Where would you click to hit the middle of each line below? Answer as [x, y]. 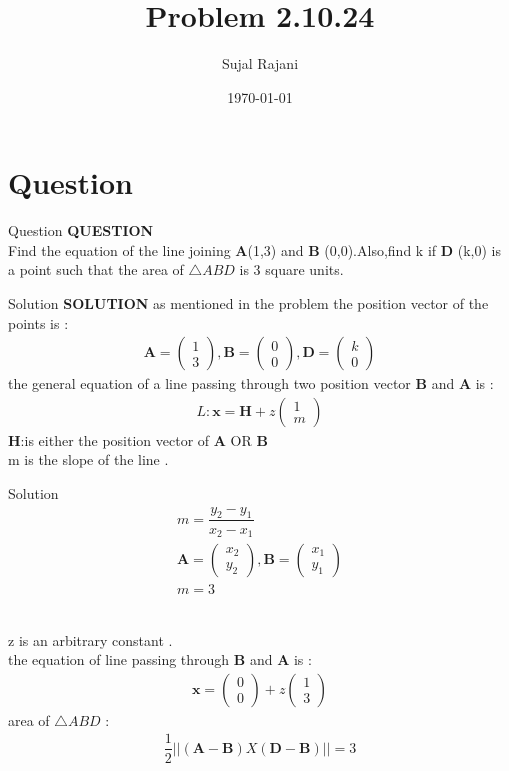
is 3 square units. [291, 269]
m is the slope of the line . [88, 459]
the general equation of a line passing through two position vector [209, 383]
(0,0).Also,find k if [380, 249]
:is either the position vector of [115, 439]
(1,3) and [275, 249]
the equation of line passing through [119, 659]
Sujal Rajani [260, 63]
